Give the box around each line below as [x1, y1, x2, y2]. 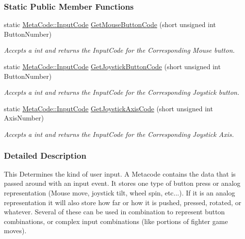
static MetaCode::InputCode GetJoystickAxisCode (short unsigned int [4, 103, 213, 113]
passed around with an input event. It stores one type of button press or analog [4, 178, 241, 188]
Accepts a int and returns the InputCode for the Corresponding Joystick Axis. [4, 129, 234, 139]
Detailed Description [4, 149, 86, 162]
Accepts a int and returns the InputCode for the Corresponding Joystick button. [4, 87, 240, 97]
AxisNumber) [4, 113, 44, 123]
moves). [4, 225, 27, 236]
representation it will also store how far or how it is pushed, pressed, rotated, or [4, 197, 242, 207]
